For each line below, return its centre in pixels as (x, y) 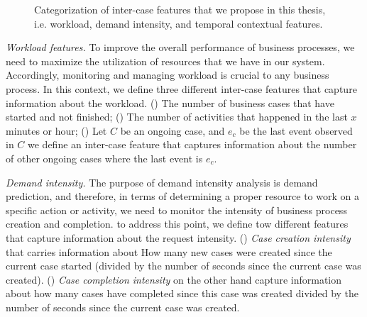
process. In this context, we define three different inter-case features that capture (181, 88)
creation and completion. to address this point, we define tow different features (177, 224)
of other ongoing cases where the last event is (104, 158)
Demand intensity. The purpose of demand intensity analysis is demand (162, 182)
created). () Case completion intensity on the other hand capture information (174, 279)
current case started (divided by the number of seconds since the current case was (183, 266)
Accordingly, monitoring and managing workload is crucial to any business (168, 75)
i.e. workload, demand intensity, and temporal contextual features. (179, 23)
